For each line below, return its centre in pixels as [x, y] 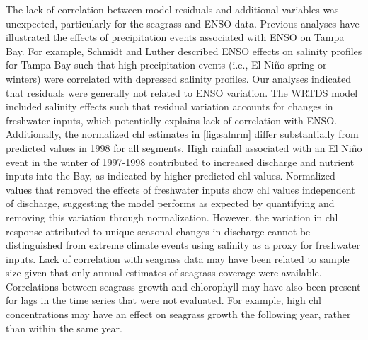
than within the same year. [64, 328]
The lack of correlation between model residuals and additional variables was [172, 9]
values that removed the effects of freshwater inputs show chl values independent [180, 189]
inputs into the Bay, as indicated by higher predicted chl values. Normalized [171, 176]
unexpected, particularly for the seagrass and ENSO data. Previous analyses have [183, 23]
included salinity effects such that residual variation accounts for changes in [169, 106]
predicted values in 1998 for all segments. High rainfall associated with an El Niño [184, 147]
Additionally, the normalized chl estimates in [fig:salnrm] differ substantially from [182, 134]
